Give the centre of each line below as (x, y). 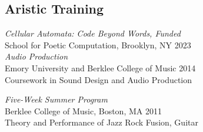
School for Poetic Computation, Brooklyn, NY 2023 (98, 44)
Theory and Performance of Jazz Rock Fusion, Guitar (101, 122)
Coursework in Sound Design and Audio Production (99, 79)
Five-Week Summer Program (56, 99)
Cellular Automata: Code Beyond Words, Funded (93, 33)
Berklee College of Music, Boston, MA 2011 (83, 110)
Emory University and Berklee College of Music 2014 (100, 67)
